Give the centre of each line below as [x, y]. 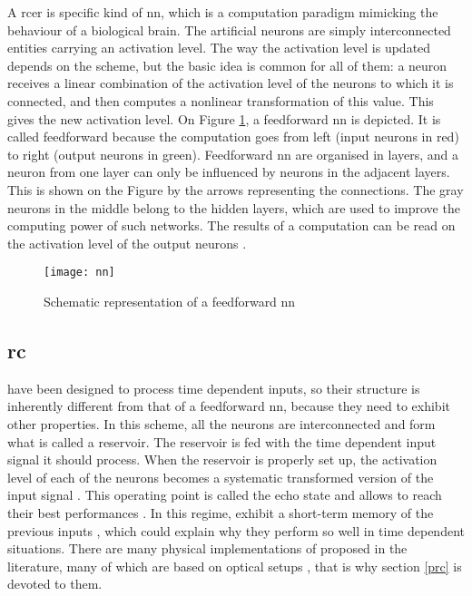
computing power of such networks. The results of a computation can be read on [231, 225]
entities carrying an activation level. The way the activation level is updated [219, 48]
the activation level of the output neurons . [127, 243]
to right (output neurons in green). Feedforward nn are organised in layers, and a [233, 154]
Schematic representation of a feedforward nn [170, 301]
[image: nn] [79, 273]
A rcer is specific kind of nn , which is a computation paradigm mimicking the [223, 12]
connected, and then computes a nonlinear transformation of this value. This [221, 100]
